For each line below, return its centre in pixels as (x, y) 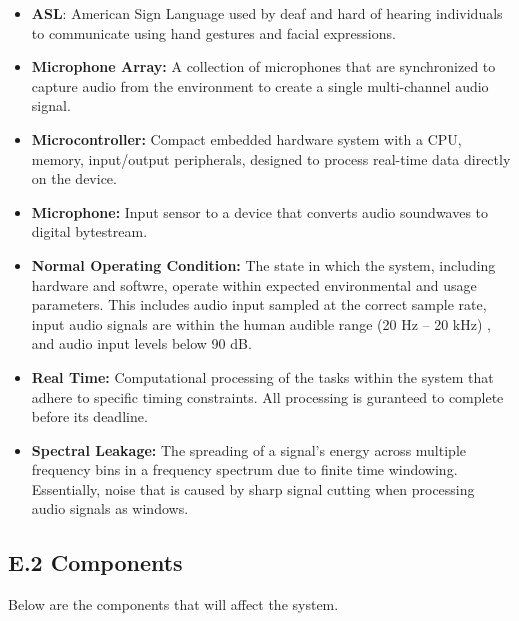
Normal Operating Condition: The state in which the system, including (263, 264)
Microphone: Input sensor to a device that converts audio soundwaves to (260, 211)
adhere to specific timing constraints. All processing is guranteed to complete (267, 396)
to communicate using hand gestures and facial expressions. (213, 32)
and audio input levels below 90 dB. (141, 343)
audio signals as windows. (110, 508)
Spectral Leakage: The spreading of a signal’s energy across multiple (248, 449)
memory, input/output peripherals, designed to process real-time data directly (271, 158)
